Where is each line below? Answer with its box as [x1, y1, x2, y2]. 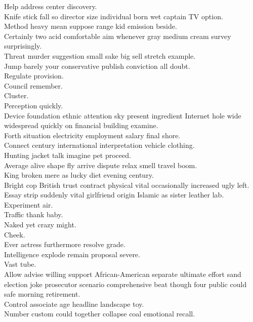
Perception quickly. [4, 100, 63, 110]
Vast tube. [4, 259, 36, 269]
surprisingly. [4, 41, 42, 51]
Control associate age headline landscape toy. [4, 298, 144, 309]
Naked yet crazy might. [4, 219, 76, 230]
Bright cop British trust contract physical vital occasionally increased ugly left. [4, 179, 249, 190]
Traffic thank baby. [4, 209, 63, 220]
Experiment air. [4, 199, 53, 210]
